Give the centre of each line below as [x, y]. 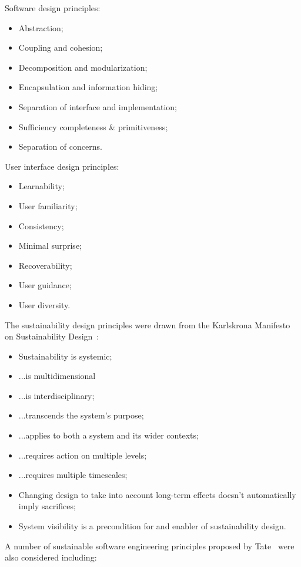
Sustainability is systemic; [65, 356]
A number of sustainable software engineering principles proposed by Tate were [150, 545]
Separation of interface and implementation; [98, 106]
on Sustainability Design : [52, 336]
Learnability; [41, 186]
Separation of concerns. [60, 146]
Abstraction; [41, 27]
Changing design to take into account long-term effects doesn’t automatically [157, 494]
